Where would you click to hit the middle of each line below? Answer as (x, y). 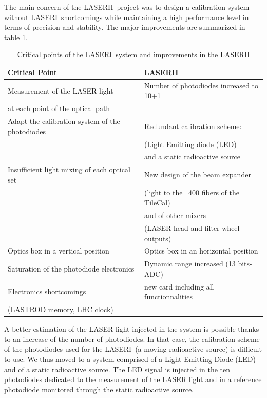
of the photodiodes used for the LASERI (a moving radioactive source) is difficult (133, 349)
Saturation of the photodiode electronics (71, 269)
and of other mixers (175, 215)
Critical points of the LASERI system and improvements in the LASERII (133, 54)
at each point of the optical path (59, 108)
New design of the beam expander (198, 175)
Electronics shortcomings (47, 291)
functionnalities (168, 296)
